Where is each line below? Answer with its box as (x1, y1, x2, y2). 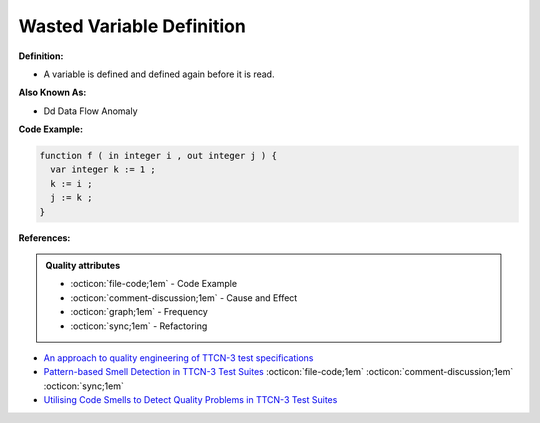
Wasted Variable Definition (18, 15, 247, 37)
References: (18, 231, 71, 244)
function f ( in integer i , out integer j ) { (39, 150, 277, 162)
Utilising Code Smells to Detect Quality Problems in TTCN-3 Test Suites (43, 394, 338, 406)
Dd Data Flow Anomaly (43, 105, 138, 117)
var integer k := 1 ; (50, 164, 157, 175)
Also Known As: (18, 86, 87, 99)
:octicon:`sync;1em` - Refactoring (70, 320, 208, 332)
